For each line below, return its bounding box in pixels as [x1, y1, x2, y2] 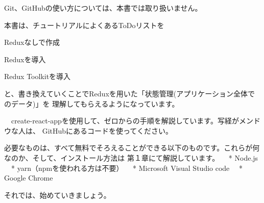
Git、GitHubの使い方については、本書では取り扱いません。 [4, 3, 202, 13]
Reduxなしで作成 [4, 37, 60, 47]
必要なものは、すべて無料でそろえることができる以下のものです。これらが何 [4, 142, 260, 153]
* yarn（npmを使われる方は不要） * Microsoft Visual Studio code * [11, 162, 243, 173]
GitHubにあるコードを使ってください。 [42, 125, 173, 136]
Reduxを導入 [4, 54, 46, 64]
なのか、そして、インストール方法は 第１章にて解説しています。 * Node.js [4, 152, 258, 163]
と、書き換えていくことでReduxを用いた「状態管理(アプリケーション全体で [4, 88, 255, 98]
